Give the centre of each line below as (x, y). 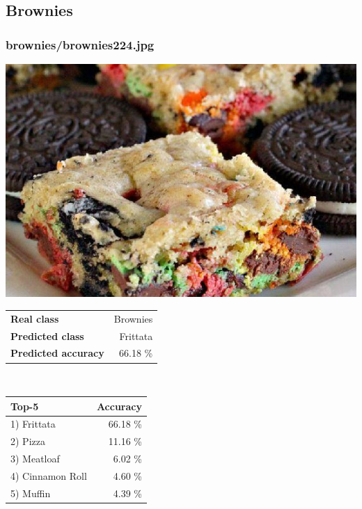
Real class (35, 318)
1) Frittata (33, 424)
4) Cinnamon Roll (49, 475)
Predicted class (47, 336)
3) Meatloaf (35, 459)
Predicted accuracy (57, 353)
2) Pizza (28, 441)
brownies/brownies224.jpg (80, 44)
